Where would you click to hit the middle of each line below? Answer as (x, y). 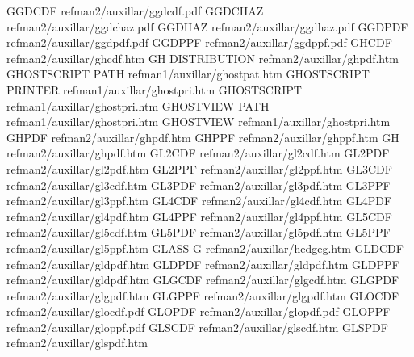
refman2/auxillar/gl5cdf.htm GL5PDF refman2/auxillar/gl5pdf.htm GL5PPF (199, 232)
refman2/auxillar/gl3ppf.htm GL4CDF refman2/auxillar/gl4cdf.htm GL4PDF (199, 201)
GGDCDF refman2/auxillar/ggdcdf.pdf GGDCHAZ (135, 10)
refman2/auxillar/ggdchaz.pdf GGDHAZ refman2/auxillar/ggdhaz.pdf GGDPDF (207, 26)
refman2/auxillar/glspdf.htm (77, 343)
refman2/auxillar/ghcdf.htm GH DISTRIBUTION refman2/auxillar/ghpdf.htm (203, 58)
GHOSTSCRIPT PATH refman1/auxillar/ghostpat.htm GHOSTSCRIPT (188, 74)
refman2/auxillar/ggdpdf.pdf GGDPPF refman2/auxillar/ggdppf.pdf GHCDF (199, 42)
